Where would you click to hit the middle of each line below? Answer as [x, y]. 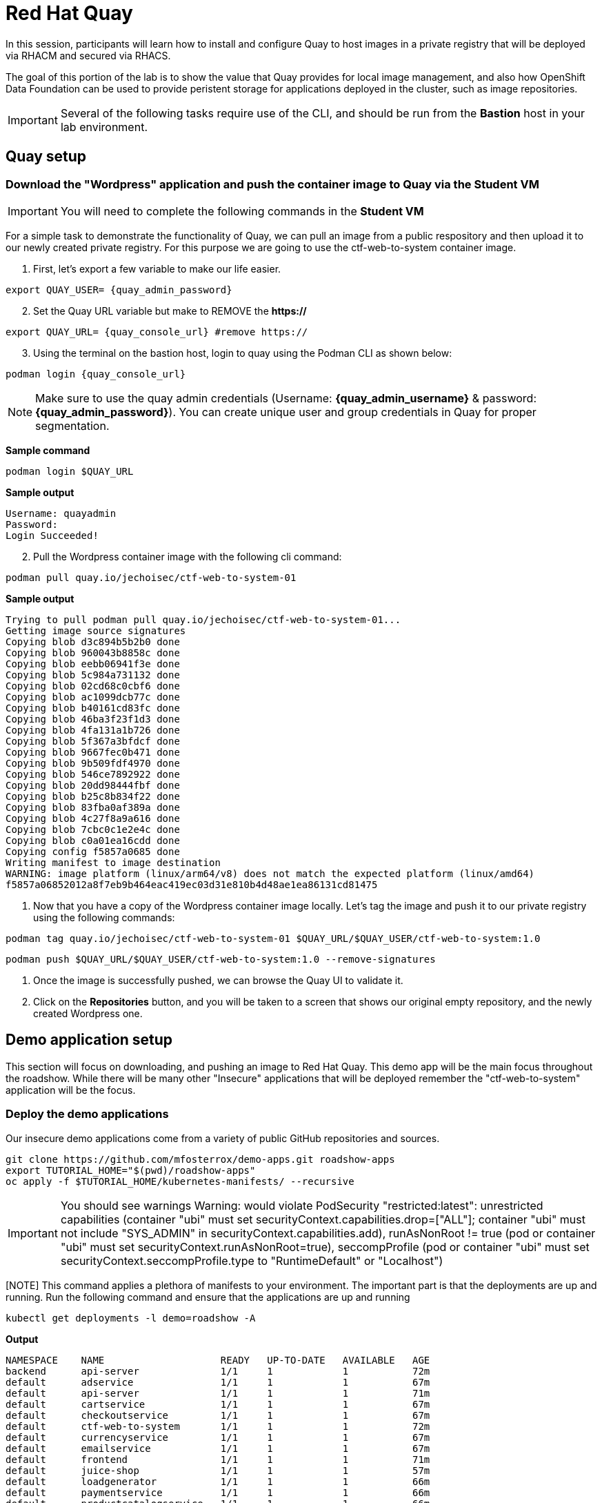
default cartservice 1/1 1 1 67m [218, 1404]
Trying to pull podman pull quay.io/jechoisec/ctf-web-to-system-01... [203, 619]
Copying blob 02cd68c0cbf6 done [93, 686]
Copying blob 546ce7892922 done [93, 774]
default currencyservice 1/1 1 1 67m [218, 1437]
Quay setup [46, 157]
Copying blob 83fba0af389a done [93, 807]
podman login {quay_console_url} [96, 374]
